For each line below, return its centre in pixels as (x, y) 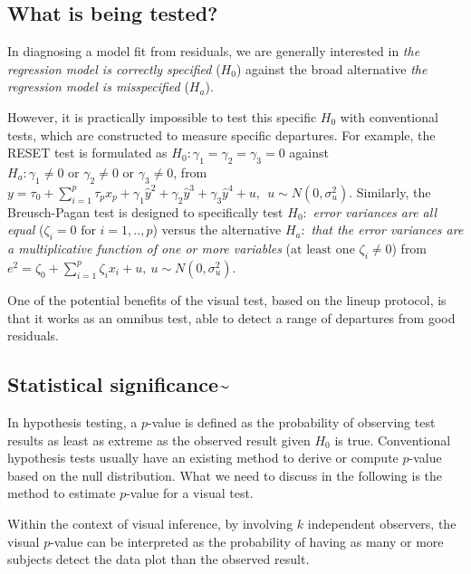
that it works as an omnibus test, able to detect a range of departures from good (231, 317)
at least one (323, 250)
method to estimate (62, 493)
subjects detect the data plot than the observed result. (159, 559)
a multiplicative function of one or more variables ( (149, 249)
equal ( (26, 230)
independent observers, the (382, 523)
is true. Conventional (393, 440)
